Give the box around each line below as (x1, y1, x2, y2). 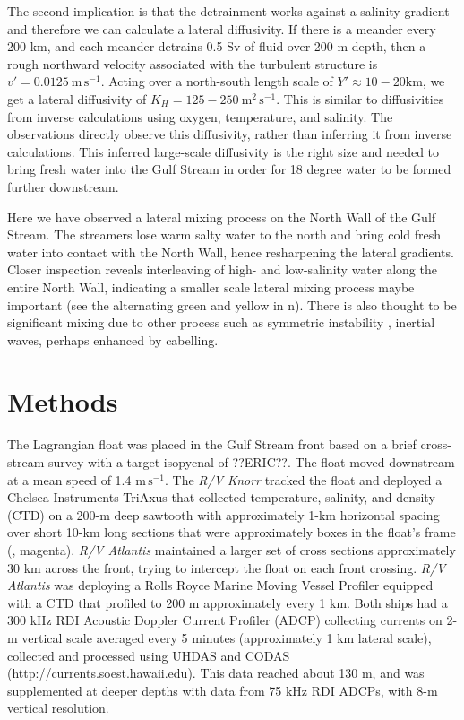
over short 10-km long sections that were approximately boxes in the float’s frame (7, 523, 456, 542)
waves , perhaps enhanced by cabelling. (7, 330, 219, 349)
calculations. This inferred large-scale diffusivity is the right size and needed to (7, 142, 440, 160)
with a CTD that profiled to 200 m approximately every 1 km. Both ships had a (7, 593, 448, 612)
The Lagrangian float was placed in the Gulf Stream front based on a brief (7, 435, 417, 454)
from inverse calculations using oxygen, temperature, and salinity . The (7, 107, 393, 126)
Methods (7, 383, 118, 420)
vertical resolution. (7, 698, 109, 717)
